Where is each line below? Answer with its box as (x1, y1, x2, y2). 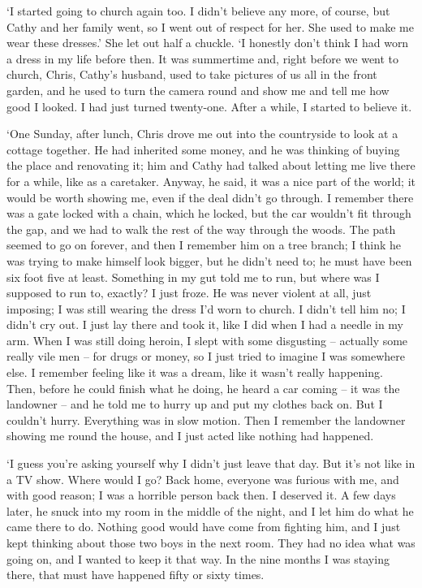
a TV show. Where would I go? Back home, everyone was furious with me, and (6, 470, 399, 487)
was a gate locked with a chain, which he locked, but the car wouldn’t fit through (6, 205, 411, 222)
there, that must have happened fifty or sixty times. (6, 566, 265, 583)
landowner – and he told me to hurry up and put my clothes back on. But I (6, 396, 383, 413)
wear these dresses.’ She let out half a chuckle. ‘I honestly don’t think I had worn (6, 34, 409, 51)
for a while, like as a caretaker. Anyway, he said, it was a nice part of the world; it (6, 172, 416, 189)
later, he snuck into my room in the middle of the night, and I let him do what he (6, 502, 414, 519)
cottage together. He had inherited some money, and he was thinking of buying (6, 141, 400, 158)
